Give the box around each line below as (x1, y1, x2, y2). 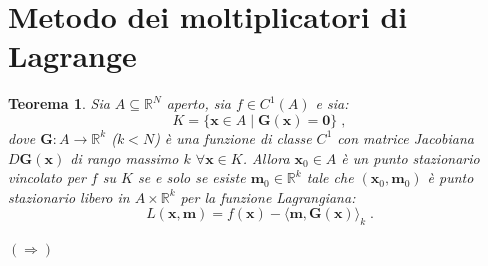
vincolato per (8, 167, 86, 188)
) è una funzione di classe (154, 127, 312, 148)
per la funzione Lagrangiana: (180, 186, 356, 207)
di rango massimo (70, 147, 179, 168)
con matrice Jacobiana (337, 127, 475, 148)
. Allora (242, 147, 290, 168)
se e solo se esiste (137, 167, 246, 188)
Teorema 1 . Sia (8, 93, 110, 114)
